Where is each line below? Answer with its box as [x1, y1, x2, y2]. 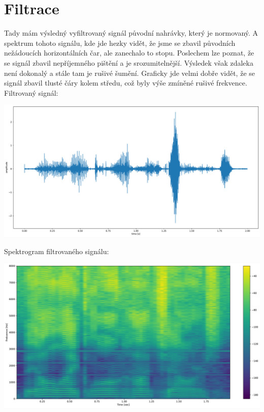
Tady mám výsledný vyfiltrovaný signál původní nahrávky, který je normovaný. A [4, 28, 258, 38]
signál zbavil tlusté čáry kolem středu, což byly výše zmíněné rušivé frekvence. [4, 77, 247, 88]
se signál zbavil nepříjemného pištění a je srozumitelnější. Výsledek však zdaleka [4, 57, 253, 68]
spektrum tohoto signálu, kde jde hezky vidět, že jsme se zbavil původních [4, 37, 236, 48]
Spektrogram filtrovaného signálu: [4, 245, 109, 256]
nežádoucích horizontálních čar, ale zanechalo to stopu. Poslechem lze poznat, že [4, 47, 254, 58]
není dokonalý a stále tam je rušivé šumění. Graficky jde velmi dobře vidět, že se [4, 67, 255, 78]
